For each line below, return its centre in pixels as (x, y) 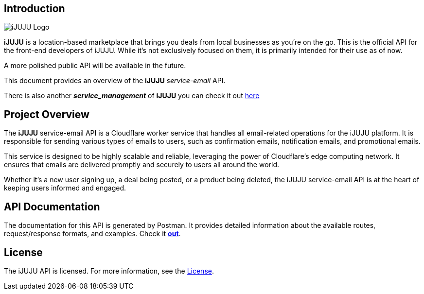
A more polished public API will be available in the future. (95, 66)
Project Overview (47, 114)
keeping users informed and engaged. (65, 188)
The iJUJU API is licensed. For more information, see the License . (109, 271)
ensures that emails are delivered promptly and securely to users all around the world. (142, 165)
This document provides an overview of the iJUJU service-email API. (115, 81)
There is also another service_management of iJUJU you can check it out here (132, 96)
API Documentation (52, 207)
